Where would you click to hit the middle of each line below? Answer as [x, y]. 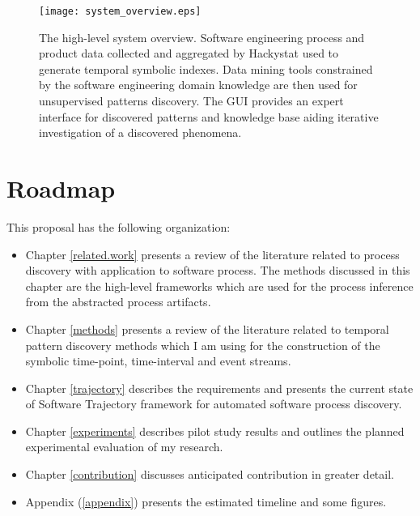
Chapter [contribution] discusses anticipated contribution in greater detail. [210, 474]
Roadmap [61, 188]
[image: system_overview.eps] [120, 11]
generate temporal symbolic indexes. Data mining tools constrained [206, 68]
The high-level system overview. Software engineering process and [202, 37]
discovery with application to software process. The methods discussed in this [218, 270]
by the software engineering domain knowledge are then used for [198, 85]
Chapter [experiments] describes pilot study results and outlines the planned [215, 431]
